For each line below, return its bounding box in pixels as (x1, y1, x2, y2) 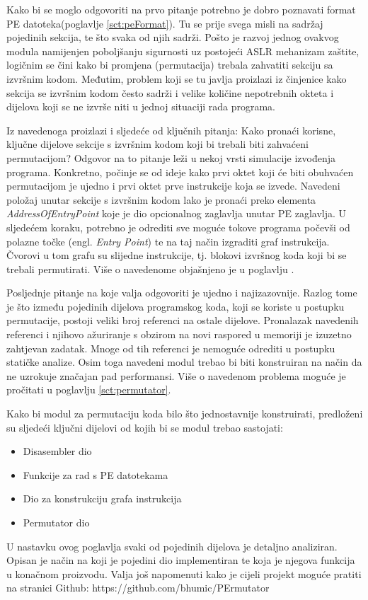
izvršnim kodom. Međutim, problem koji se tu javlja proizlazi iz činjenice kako (6, 71, 347, 86)
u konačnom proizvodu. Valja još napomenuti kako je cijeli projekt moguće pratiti (6, 566, 362, 581)
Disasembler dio (23, 444, 92, 458)
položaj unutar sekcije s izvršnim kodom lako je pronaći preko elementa (6, 192, 316, 207)
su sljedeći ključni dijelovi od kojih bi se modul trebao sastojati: (6, 420, 283, 434)
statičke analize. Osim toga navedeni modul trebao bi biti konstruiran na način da (6, 354, 362, 369)
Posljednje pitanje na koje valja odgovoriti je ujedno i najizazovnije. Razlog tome (6, 285, 357, 300)
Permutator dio (23, 515, 90, 529)
